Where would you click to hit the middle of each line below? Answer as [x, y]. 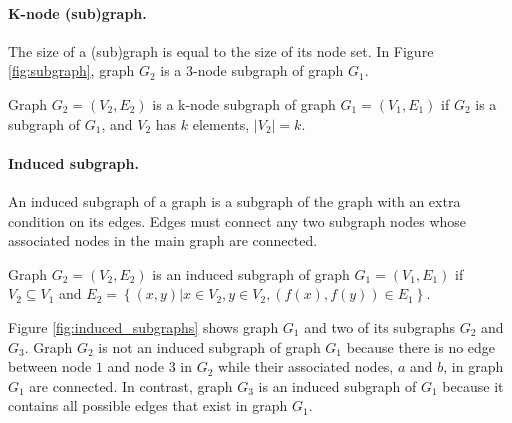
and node [135, 366]
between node [50, 366]
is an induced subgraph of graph [251, 273]
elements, [221, 123]
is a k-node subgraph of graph [244, 103]
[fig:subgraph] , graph [71, 70]
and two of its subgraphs [379, 326]
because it [473, 385]
